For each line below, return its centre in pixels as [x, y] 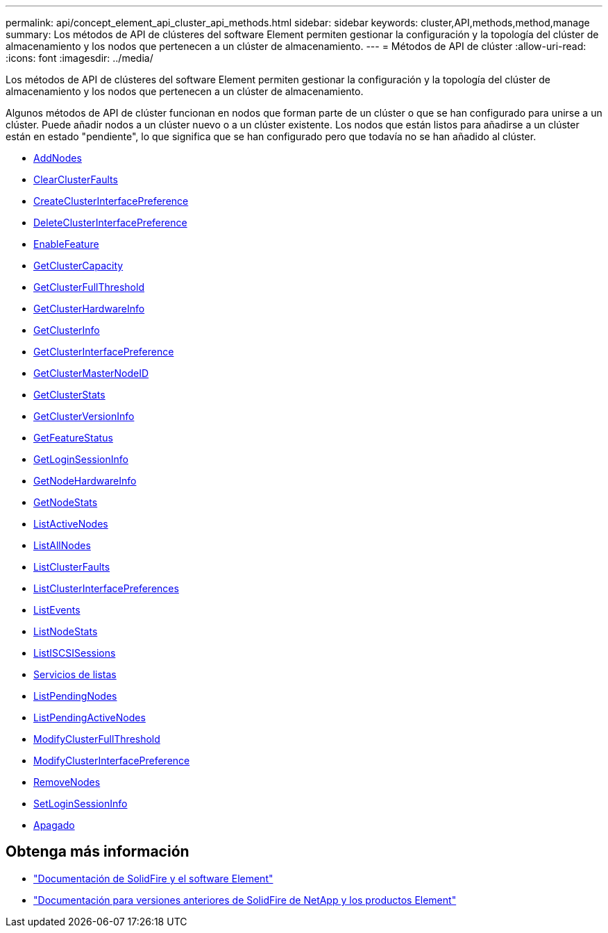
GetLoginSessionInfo [81, 459]
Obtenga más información [98, 852]
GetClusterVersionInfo [84, 416]
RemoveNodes [67, 782]
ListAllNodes [62, 545]
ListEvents [57, 610]
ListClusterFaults [72, 567]
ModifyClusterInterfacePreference [112, 760]
